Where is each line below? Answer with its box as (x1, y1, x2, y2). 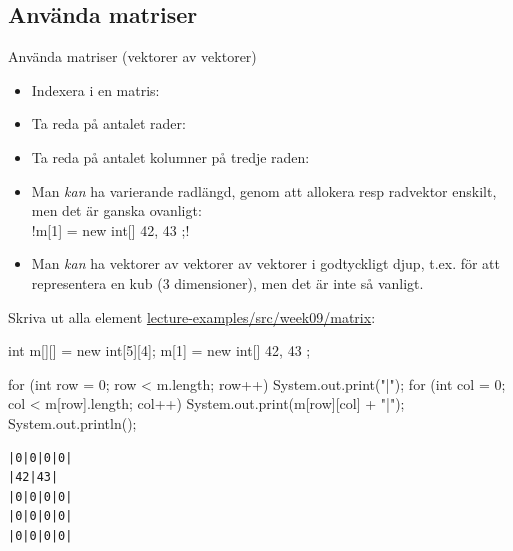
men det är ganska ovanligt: (31, 200, 202, 221)
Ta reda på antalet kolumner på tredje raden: (31, 146, 310, 167)
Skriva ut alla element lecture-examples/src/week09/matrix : (8, 306, 376, 327)
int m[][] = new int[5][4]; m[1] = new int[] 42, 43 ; (8, 340, 311, 361)
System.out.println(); (8, 412, 137, 433)
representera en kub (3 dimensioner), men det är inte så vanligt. (31, 272, 424, 293)
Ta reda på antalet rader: (31, 113, 186, 134)
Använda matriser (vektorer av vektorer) (8, 46, 257, 67)
